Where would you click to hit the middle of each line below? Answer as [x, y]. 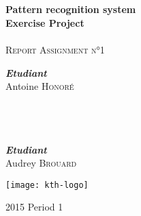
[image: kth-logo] [47, 185]
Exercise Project [45, 22]
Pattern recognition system [71, 9]
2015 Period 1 [34, 207]
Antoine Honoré [40, 86]
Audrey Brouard [41, 163]
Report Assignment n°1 [55, 49]
